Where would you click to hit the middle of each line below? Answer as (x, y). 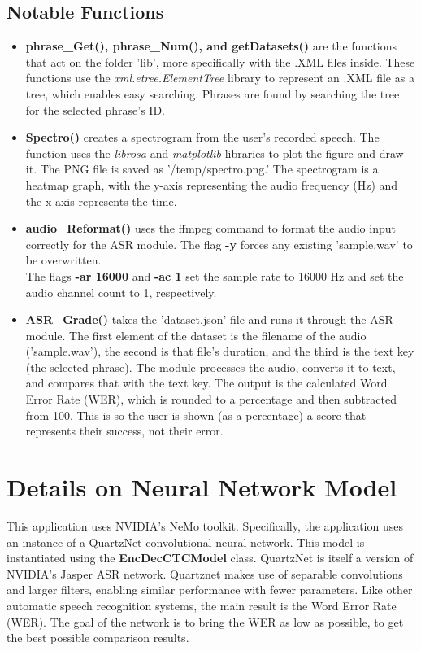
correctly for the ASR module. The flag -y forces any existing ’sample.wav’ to (219, 244)
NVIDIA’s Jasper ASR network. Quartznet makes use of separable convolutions (205, 573)
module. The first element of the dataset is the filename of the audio (196, 335)
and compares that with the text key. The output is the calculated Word (206, 383)
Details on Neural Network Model (202, 487)
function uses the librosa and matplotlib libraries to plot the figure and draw (215, 153)
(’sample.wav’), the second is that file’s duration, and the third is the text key (220, 351)
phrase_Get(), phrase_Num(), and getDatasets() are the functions (211, 46)
